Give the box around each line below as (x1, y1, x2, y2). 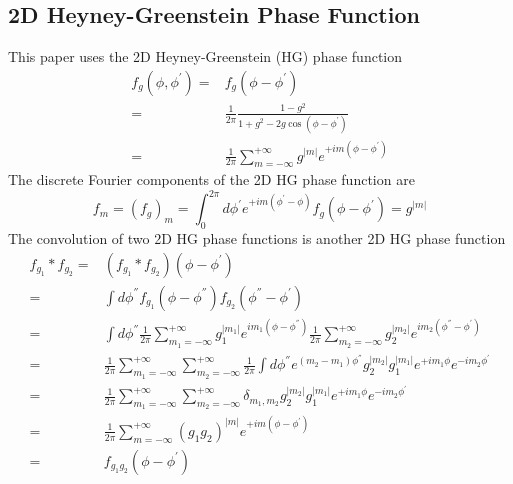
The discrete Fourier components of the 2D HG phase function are (8, 169, 415, 190)
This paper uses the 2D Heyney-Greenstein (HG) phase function (8, 46, 403, 67)
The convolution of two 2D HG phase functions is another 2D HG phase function (8, 228, 506, 249)
